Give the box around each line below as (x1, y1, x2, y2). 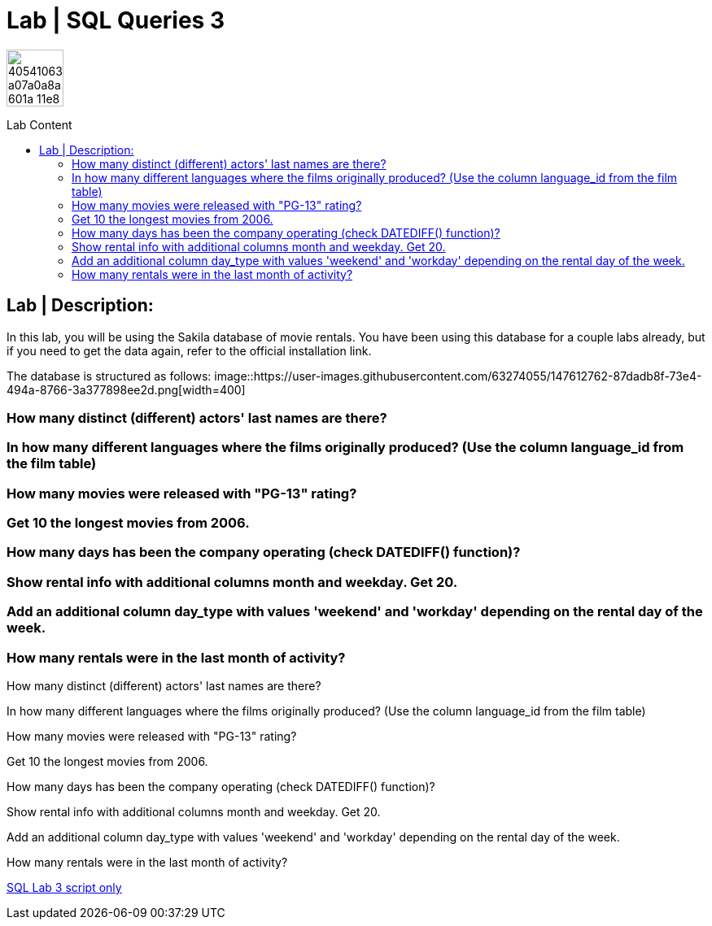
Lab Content (7, 117, 72, 132)
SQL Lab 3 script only (7, 880, 122, 894)
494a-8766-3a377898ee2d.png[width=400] (7, 382, 246, 397)
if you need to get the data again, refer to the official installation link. (7, 343, 372, 358)
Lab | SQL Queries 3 (7, 7, 225, 34)
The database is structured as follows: (7, 368, 212, 383)
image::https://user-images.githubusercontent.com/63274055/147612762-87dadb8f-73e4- (214, 368, 702, 383)
